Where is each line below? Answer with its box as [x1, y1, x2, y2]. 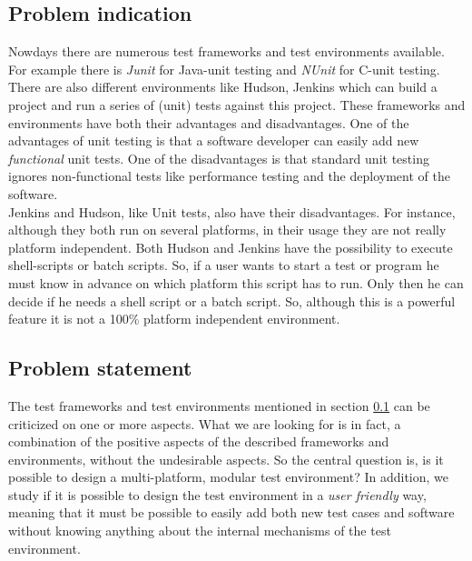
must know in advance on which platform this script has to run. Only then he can [8, 273, 464, 292]
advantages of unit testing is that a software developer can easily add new [8, 131, 419, 150]
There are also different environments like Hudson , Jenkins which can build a [8, 77, 438, 96]
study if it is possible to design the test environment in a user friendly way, [8, 485, 427, 504]
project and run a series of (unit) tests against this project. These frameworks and [8, 95, 466, 114]
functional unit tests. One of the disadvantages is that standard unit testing [8, 148, 429, 167]
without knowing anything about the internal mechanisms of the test [8, 521, 391, 540]
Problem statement [8, 354, 192, 382]
